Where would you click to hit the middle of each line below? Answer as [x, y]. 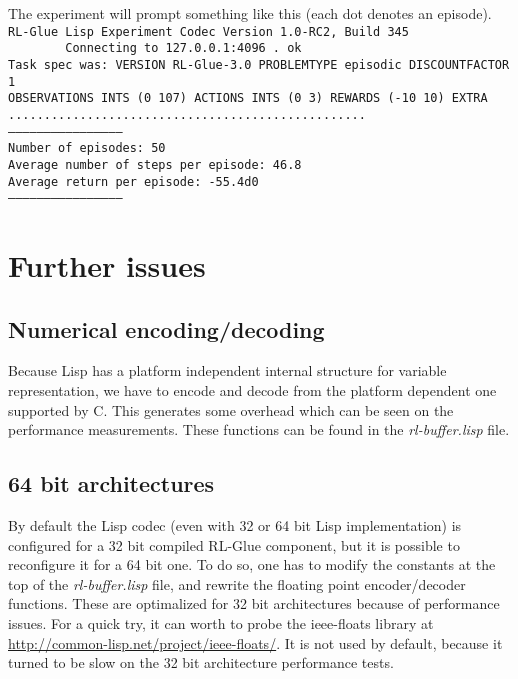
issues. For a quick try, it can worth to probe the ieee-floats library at [221, 622]
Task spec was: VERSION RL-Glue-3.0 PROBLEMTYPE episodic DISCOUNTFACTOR [259, 64]
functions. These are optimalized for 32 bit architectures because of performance [254, 603]
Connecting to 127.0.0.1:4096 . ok [183, 48]
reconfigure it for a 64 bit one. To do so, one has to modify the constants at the [252, 564]
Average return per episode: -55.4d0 [133, 181]
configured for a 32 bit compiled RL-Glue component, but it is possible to [234, 544]
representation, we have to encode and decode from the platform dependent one [252, 389]
